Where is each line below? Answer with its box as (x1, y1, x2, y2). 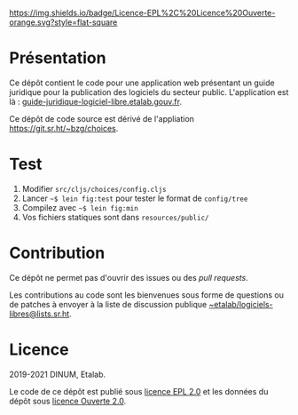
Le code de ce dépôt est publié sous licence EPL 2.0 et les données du (9, 386, 269, 396)
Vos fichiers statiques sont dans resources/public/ (21, 211, 209, 222)
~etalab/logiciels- (208, 299, 273, 309)
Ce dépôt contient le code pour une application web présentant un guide (9, 77, 275, 88)
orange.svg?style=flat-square (9, 17, 118, 28)
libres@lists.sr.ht (9, 308, 70, 319)
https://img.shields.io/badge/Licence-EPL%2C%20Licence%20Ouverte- (9, 8, 276, 18)
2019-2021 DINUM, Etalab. (9, 369, 106, 379)
